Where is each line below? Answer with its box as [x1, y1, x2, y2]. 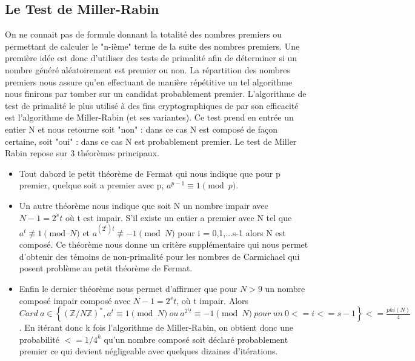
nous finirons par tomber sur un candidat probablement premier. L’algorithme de [5, 87, 307, 100]
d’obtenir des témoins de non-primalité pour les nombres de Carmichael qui [19, 250, 300, 262]
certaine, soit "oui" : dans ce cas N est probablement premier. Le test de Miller [5, 134, 297, 147]
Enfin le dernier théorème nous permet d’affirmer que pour [19, 282, 237, 294]
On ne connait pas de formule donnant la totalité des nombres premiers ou [5, 28, 282, 41]
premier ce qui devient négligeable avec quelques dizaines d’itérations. [19, 345, 278, 357]
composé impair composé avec [19, 294, 131, 306]
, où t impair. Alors [176, 294, 249, 306]
